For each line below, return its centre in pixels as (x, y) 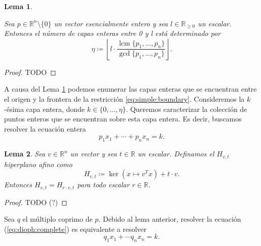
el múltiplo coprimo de (58, 219)
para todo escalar (103, 184)
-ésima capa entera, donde (45, 109)
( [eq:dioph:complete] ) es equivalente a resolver (76, 229)
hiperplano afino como (38, 164)
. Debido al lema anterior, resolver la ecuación (170, 219)
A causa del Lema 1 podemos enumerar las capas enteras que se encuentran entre (130, 89)
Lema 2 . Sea (25, 154)
